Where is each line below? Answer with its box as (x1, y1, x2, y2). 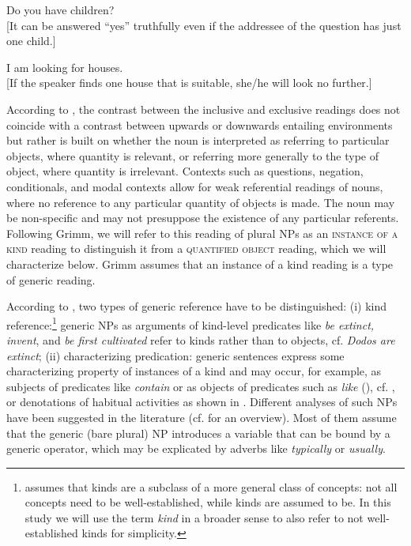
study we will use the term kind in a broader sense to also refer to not (25, 509, 364, 525)
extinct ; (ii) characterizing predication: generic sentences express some (6, 347, 345, 363)
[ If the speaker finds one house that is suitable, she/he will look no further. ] (6, 74, 372, 91)
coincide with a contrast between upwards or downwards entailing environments (6, 116, 393, 133)
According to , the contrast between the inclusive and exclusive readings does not (6, 100, 401, 117)
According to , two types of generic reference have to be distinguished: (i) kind (6, 298, 387, 314)
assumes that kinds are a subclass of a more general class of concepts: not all (25, 478, 398, 495)
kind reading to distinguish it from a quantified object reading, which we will (6, 240, 386, 257)
